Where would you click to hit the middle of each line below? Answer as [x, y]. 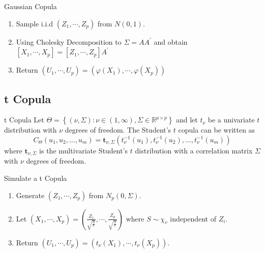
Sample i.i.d [35, 23]
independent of [193, 218]
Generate [30, 195]
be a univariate [231, 120]
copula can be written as [217, 130]
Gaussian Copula [31, 6]
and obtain [171, 41]
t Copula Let [24, 120]
